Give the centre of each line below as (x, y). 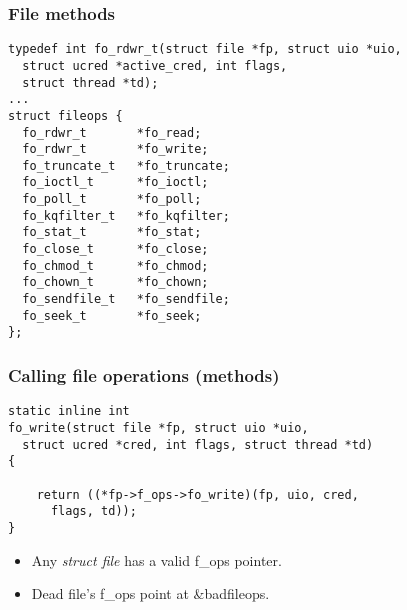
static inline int (69, 411)
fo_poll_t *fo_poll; (112, 199)
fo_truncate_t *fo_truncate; (126, 165)
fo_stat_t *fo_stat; (112, 232)
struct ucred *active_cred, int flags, (155, 65)
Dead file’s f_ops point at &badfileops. (150, 593)
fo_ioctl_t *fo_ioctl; (115, 182)
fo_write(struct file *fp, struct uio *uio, (158, 427)
